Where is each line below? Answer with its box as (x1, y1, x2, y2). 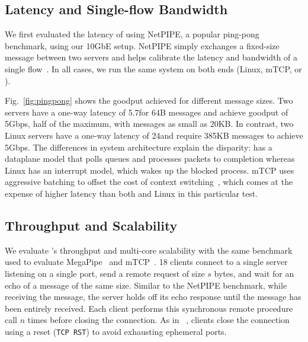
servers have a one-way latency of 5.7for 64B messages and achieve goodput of (5, 106, 288, 118)
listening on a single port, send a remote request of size (5, 267, 205, 279)
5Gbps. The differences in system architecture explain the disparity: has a (5, 140, 272, 153)
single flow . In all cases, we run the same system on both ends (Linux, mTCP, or (5, 62, 302, 75)
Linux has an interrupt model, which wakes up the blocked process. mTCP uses (5, 164, 294, 176)
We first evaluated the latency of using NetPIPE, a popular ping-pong (5, 28, 259, 40)
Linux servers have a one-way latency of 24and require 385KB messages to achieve (5, 129, 303, 141)
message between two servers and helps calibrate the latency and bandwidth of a (5, 51, 297, 63)
